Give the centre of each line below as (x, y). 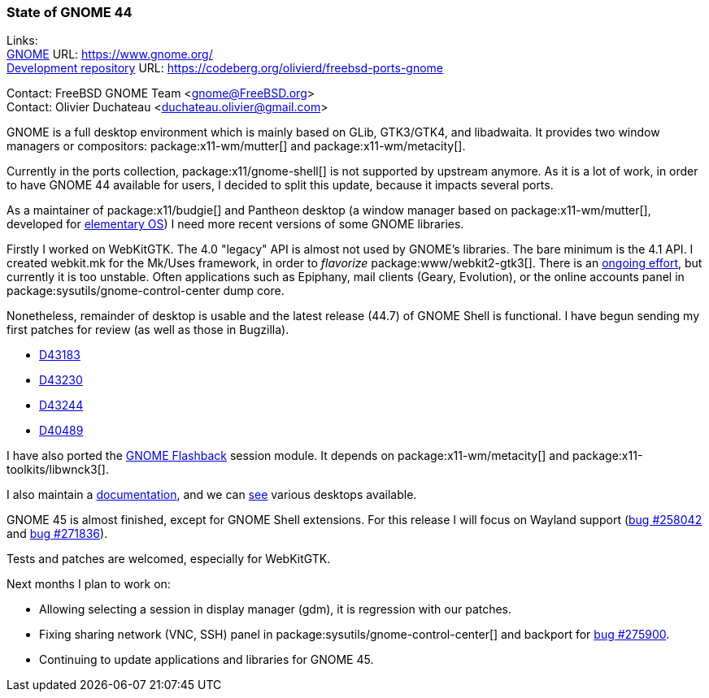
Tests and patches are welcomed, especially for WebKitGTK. (169, 559)
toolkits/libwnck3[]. (58, 470)
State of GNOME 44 (70, 12)
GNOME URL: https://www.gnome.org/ (110, 54)
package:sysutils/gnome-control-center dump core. (146, 291)
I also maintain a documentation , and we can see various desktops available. (212, 495)
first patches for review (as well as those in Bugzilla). (148, 330)
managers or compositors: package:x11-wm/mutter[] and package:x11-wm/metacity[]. (236, 146)
